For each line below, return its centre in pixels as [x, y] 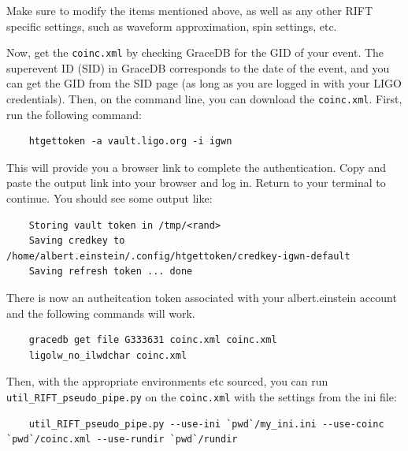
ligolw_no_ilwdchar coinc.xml [108, 355]
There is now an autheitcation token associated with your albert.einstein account [202, 298]
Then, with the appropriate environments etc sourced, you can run [167, 381]
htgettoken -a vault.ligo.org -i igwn [130, 142]
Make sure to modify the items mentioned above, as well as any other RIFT [190, 10]
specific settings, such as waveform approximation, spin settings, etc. [172, 26]
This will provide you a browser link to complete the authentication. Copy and [197, 167]
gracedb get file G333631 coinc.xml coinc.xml [153, 340]
